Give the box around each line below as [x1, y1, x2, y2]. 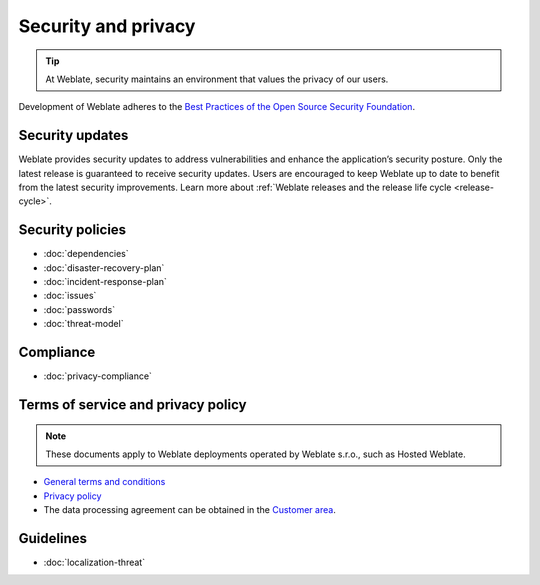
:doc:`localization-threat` [43, 556, 145, 569]
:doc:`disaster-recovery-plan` [43, 261, 165, 274]
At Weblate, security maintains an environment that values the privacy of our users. [45, 73, 389, 85]
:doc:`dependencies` [43, 248, 129, 260]
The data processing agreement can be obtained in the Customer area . [43, 504, 337, 516]
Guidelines [18, 530, 87, 547]
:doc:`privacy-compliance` [43, 370, 152, 382]
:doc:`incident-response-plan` [43, 276, 167, 288]
